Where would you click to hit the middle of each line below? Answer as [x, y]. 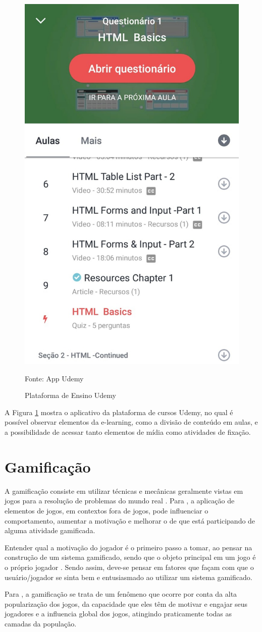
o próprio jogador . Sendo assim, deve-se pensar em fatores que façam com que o [129, 567]
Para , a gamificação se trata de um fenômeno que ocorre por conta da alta [121, 594]
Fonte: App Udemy [54, 378]
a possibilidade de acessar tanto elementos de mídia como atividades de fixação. [128, 432]
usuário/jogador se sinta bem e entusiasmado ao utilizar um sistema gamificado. [128, 577]
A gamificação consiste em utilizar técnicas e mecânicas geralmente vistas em [124, 491]
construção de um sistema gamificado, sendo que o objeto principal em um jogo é [130, 557]
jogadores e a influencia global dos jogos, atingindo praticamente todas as [118, 614]
